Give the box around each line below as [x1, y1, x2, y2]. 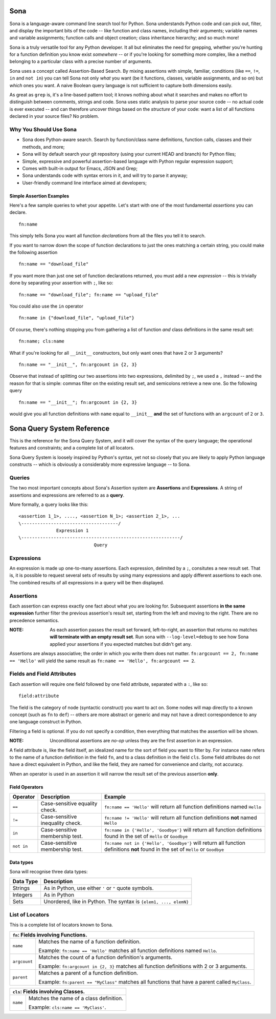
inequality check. [40, 820, 82, 827]
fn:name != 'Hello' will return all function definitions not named [104, 814, 258, 821]
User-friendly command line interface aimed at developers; [22, 179, 147, 186]
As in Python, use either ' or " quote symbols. [43, 885, 154, 892]
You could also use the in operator [9, 303, 84, 309]
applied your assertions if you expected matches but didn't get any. [50, 641, 192, 647]
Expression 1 [56, 528, 89, 534]
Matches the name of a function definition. [38, 938, 141, 945]
